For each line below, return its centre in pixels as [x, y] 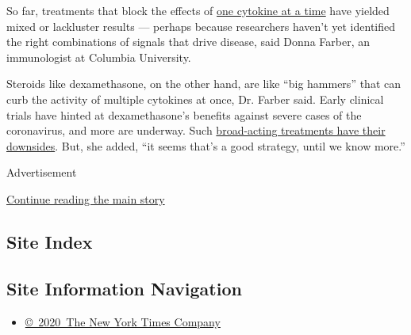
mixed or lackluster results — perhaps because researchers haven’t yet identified [201, 26]
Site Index [50, 241]
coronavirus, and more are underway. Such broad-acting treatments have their [196, 130]
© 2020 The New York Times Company [123, 321]
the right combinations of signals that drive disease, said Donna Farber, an [188, 42]
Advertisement [42, 172]
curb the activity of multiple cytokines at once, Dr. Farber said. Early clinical [195, 99]
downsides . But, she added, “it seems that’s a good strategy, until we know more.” [206, 145]
